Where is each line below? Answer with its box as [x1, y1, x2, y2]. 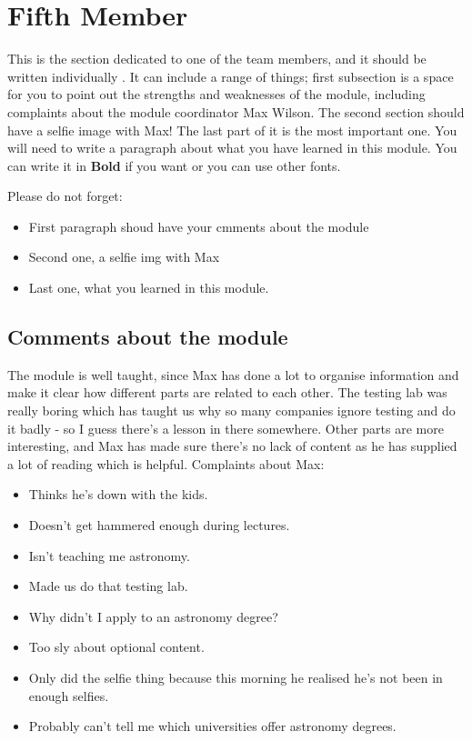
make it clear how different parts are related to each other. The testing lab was [7, 383, 447, 402]
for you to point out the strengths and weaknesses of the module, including [7, 85, 426, 104]
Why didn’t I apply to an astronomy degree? [28, 606, 278, 626]
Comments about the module [7, 323, 288, 351]
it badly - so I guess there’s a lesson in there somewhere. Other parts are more [7, 418, 444, 437]
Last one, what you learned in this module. [28, 278, 269, 297]
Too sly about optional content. [28, 637, 205, 656]
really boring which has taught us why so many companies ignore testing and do [7, 401, 456, 420]
